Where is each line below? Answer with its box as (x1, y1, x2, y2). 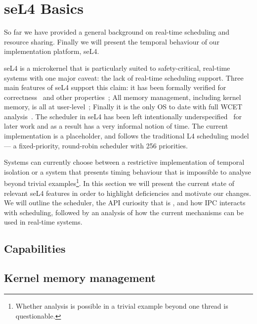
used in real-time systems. (4, 217, 83, 227)
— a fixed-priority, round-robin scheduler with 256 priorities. (4, 140, 188, 150)
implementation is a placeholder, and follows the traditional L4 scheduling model (4, 131, 249, 141)
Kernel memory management (4, 270, 156, 285)
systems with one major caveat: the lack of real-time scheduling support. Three (4, 72, 244, 83)
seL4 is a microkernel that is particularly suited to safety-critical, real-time (4, 62, 230, 73)
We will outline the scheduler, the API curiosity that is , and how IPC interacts (4, 197, 246, 208)
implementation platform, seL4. (4, 46, 99, 56)
